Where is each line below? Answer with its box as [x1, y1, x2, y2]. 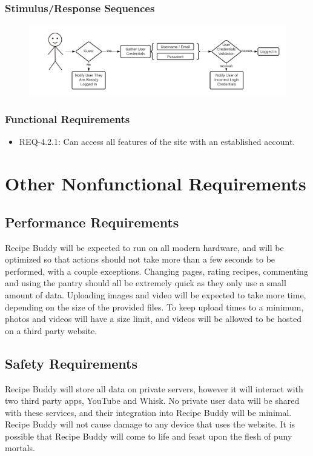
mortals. [5, 441, 35, 454]
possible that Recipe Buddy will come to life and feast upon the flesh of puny [5, 429, 292, 442]
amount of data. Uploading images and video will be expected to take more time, [5, 288, 306, 301]
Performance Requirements [5, 212, 179, 231]
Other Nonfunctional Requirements [5, 171, 306, 196]
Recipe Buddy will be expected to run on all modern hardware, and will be [5, 241, 284, 253]
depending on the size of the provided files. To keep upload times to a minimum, [5, 300, 304, 313]
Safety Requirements [5, 354, 138, 372]
